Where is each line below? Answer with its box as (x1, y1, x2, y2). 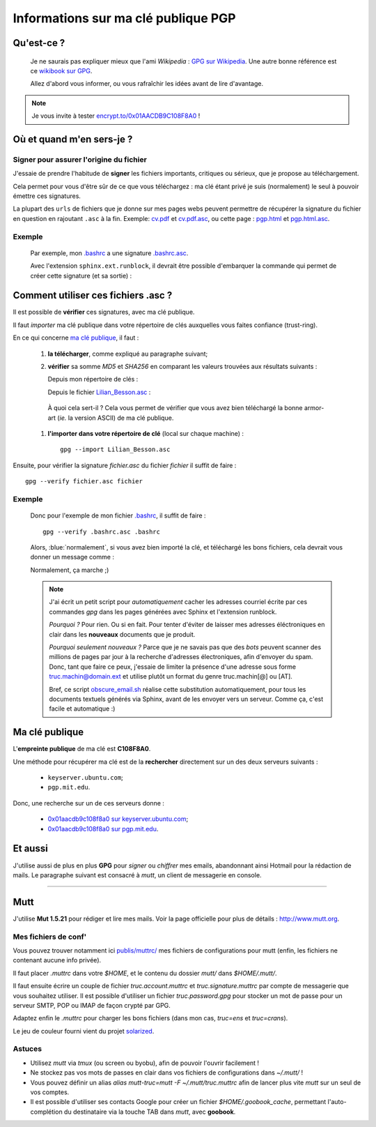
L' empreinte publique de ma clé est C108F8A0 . (13, 745, 151, 753)
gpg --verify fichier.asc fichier (25, 478, 143, 485)
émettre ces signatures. (13, 192, 81, 200)
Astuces (13, 1044, 42, 1054)
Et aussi (13, 842, 48, 854)
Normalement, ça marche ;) (30, 566, 109, 574)
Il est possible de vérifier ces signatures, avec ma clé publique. (13, 308, 195, 317)
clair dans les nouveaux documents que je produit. (49, 630, 196, 638)
